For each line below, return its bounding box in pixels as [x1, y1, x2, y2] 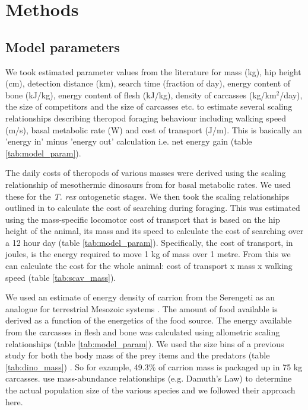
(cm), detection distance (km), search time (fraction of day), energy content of [5, 77, 291, 89]
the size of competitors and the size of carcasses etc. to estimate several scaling [5, 100, 293, 113]
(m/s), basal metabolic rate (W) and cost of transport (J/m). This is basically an [5, 123, 302, 136]
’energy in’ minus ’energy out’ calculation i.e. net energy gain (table [5, 135, 252, 148]
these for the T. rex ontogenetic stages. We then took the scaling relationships [5, 190, 290, 202]
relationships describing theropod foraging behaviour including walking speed [5, 111, 287, 124]
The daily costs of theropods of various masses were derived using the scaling [5, 166, 286, 179]
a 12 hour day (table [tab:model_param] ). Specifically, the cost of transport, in [5, 236, 293, 248]
